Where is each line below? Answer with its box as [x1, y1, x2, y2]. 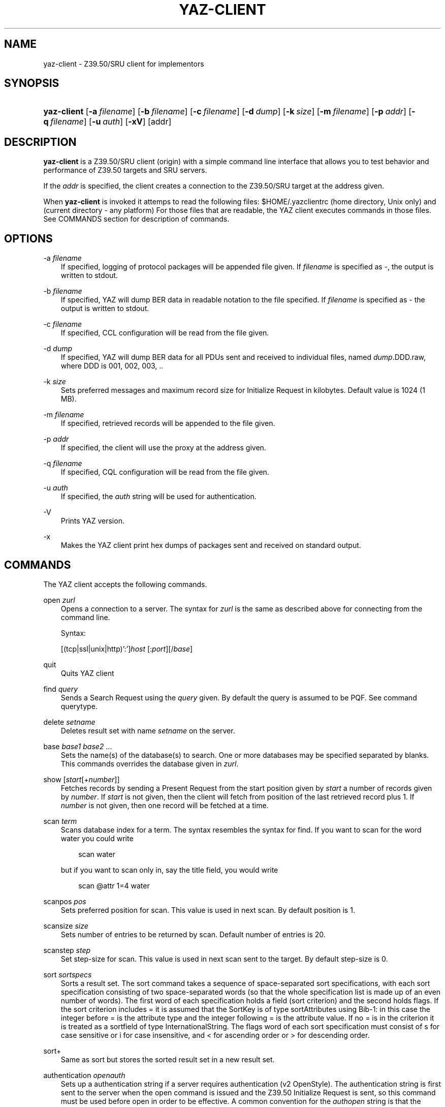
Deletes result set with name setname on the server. [60, 726, 235, 735]
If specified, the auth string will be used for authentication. [60, 492, 257, 501]
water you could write [60, 834, 134, 843]
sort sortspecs [43, 970, 92, 979]
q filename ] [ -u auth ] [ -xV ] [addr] [43, 116, 172, 127]
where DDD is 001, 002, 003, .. [60, 361, 164, 371]
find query [43, 684, 78, 693]
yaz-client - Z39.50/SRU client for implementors [43, 59, 204, 68]
